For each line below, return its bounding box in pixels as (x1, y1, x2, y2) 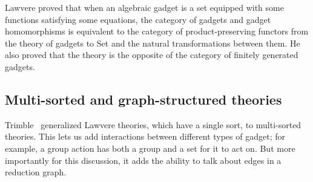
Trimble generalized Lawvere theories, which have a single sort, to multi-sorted (5, 118, 301, 131)
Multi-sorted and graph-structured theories (5, 89, 282, 108)
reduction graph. (5, 166, 67, 178)
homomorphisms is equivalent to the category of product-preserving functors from (5, 25, 309, 37)
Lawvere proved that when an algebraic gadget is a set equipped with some (5, 1, 284, 13)
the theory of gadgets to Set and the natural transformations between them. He (5, 36, 300, 49)
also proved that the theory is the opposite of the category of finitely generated (5, 48, 298, 61)
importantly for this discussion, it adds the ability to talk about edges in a (5, 154, 282, 166)
